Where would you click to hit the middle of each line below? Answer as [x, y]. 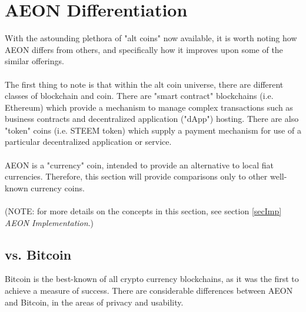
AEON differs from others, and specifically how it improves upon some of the [144, 49]
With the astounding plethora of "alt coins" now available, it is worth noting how [151, 38]
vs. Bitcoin [38, 254]
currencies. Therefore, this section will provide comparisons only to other [136, 176]
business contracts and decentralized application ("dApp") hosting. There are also [152, 119]
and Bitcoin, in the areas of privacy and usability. [94, 302]
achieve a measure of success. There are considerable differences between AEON [149, 291]
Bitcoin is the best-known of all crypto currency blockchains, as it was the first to [152, 279]
